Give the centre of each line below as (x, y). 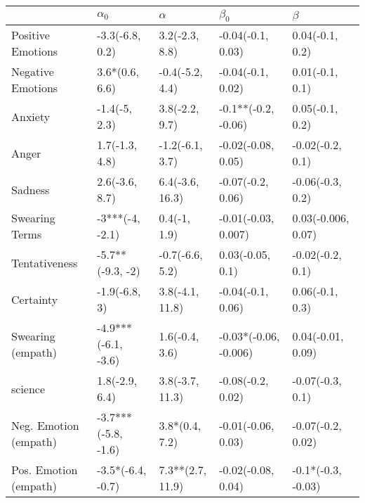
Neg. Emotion (45, 425)
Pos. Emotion (45, 470)
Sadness (31, 189)
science (28, 388)
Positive (31, 35)
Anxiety (31, 116)
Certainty (35, 299)
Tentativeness (45, 262)
